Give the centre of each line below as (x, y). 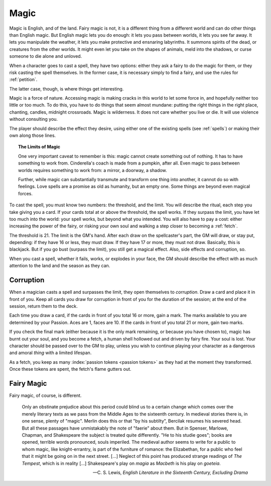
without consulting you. (33, 119)
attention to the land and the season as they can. (60, 266)
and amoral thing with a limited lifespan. (50, 353)
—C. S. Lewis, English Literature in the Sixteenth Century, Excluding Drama (170, 472)
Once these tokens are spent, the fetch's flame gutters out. (70, 369)
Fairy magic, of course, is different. (45, 395)
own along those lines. (33, 135)
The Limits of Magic (39, 147)
